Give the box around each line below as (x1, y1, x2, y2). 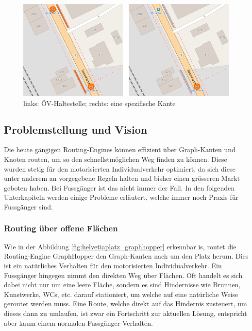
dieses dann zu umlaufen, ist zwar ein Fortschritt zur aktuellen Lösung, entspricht (4, 308, 247, 318)
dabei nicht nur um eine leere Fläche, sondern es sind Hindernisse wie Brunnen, (4, 279, 241, 290)
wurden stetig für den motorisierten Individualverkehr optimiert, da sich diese (4, 163, 235, 174)
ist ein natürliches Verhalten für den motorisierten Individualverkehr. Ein (4, 260, 222, 270)
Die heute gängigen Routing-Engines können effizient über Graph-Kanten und (4, 144, 235, 155)
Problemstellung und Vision (4, 122, 148, 137)
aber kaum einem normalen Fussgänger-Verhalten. (4, 317, 153, 328)
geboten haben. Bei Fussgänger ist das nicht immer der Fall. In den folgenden (4, 182, 235, 192)
